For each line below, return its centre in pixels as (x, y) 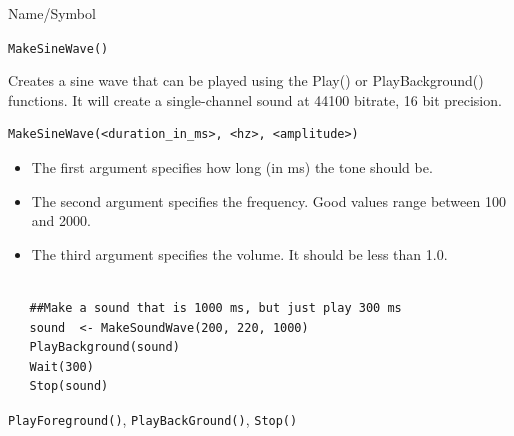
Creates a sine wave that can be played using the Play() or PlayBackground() (246, 80)
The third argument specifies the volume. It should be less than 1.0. (239, 253)
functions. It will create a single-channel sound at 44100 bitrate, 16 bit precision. (255, 99)
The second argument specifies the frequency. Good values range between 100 (268, 200)
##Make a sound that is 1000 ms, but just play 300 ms (215, 308)
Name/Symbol (52, 13)
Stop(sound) (69, 386)
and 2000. (61, 220)
